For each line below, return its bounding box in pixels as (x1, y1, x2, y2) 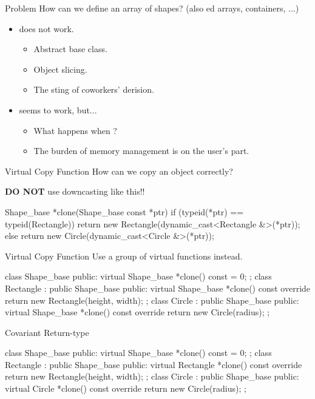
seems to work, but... (19, 103, 97, 116)
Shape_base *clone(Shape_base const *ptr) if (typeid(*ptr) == (5, 205, 244, 218)
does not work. (19, 22, 74, 35)
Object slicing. (33, 62, 87, 75)
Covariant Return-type (5, 326, 89, 338)
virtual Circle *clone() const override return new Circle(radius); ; (5, 382, 246, 395)
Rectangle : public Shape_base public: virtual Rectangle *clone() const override (5, 358, 302, 370)
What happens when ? (33, 124, 117, 136)
